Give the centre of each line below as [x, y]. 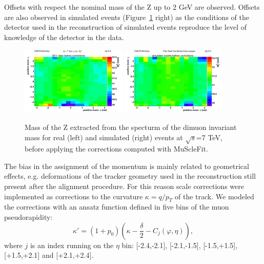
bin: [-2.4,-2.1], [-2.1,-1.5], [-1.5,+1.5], [180, 245]
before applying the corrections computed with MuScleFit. [116, 149]
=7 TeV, [209, 137]
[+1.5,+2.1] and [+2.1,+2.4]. [49, 255]
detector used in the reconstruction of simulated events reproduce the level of [125, 27]
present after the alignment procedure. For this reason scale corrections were [124, 186]
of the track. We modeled [215, 196]
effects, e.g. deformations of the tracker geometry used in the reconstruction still [130, 176]
